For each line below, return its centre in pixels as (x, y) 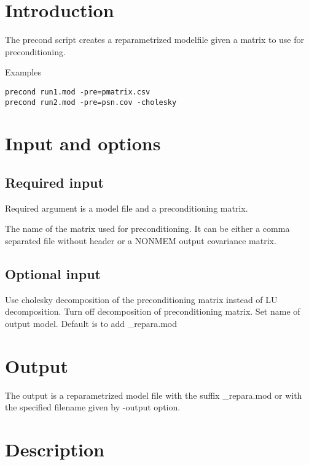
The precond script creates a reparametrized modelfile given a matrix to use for (155, 40)
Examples (23, 72)
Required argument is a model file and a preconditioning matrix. (127, 208)
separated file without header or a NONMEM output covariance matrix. (141, 240)
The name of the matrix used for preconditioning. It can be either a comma (147, 229)
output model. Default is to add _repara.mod (91, 323)
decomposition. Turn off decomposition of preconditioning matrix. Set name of (153, 311)
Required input (54, 182)
